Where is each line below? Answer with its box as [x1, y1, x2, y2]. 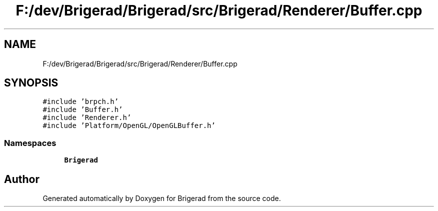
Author [4, 172, 39, 185]
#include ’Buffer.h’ [42, 105, 123, 114]
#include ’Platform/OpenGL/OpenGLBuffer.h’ [42, 121, 215, 130]
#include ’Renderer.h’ [42, 113, 131, 122]
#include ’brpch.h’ [42, 97, 119, 106]
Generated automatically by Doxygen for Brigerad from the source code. [42, 194, 281, 203]
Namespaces [4, 137, 56, 148]
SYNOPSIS [4, 76, 58, 89]
